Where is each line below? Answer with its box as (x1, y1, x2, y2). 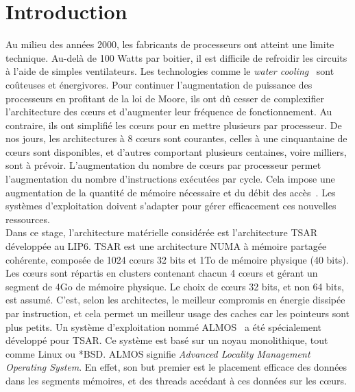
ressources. (5, 211, 50, 226)
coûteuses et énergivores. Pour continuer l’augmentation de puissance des (5, 77, 313, 91)
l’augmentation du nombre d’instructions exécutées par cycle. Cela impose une (5, 172, 335, 186)
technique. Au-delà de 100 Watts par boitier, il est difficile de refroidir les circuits (5, 50, 347, 65)
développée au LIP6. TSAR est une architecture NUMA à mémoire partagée (5, 239, 327, 253)
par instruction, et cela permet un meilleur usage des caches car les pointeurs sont (5, 306, 350, 320)
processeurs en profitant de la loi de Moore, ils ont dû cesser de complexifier (5, 91, 324, 105)
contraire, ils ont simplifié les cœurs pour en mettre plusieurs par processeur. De (5, 117, 342, 132)
